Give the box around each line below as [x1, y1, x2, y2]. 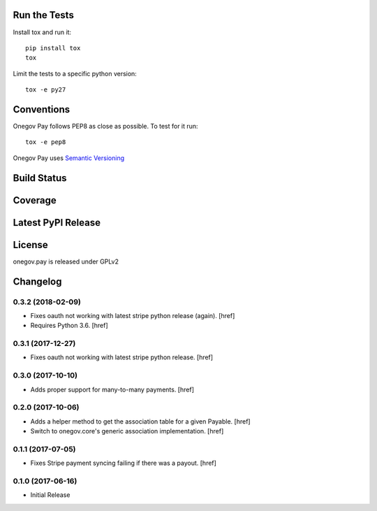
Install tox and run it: [13, 28, 72, 36]
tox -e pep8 [25, 138, 66, 146]
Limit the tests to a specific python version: [13, 69, 138, 78]
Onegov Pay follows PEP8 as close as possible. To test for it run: [13, 122, 198, 130]
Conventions [13, 103, 71, 115]
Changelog [13, 275, 62, 287]
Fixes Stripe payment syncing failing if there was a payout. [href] [30, 459, 216, 468]
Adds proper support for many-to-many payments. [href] [30, 385, 195, 394]
